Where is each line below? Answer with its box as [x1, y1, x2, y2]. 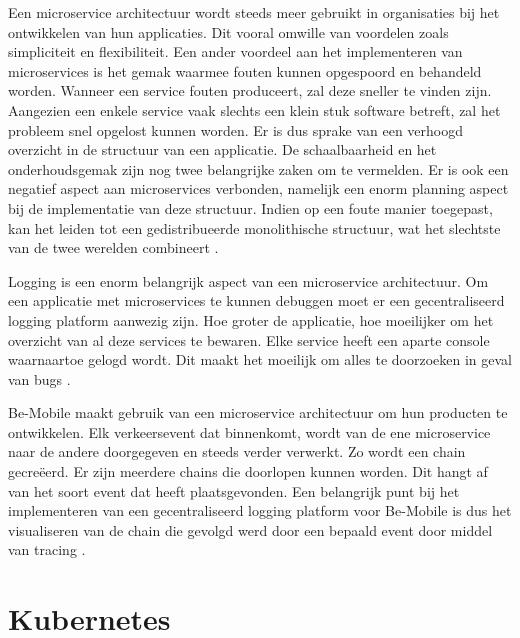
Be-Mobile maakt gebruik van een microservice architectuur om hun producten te [8, 402, 508, 423]
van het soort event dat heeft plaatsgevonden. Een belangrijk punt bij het [8, 480, 460, 501]
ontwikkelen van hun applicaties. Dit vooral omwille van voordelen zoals [8, 21, 449, 42]
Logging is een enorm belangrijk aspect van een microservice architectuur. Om [8, 270, 489, 291]
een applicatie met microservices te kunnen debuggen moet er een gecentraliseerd [8, 290, 505, 311]
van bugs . [8, 368, 71, 389]
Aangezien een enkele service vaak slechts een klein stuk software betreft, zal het [8, 99, 501, 120]
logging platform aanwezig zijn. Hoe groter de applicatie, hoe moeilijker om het [8, 309, 494, 330]
